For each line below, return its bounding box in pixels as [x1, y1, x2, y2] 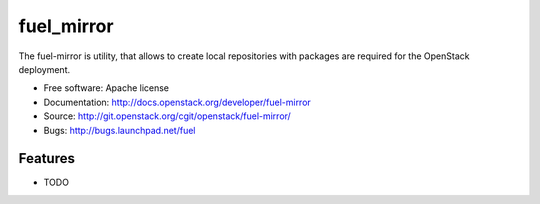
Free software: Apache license [43, 82, 170, 94]
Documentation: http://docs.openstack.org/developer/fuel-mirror [43, 96, 312, 108]
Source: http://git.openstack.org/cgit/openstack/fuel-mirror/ [43, 110, 292, 122]
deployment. [18, 63, 70, 75]
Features [18, 150, 75, 167]
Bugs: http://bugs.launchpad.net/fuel [43, 124, 196, 136]
